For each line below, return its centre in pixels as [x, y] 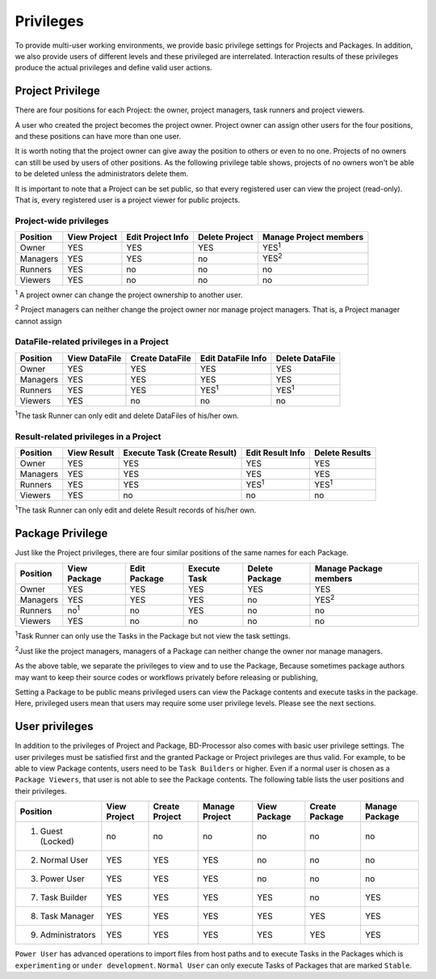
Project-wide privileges [62, 221]
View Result [91, 453]
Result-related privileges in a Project [88, 437]
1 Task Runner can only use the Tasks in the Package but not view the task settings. [153, 635]
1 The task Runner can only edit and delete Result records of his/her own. [136, 509]
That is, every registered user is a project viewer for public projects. [128, 200]
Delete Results [343, 453]
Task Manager [67, 916]
